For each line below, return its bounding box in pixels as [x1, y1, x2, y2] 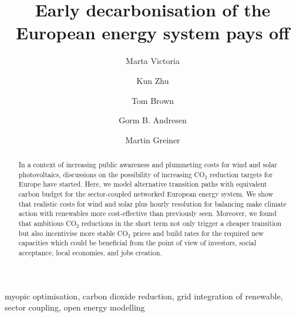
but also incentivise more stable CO [18, 228, 128, 238]
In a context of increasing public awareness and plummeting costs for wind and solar [18, 160, 277, 170]
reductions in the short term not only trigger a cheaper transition [81, 218, 282, 228]
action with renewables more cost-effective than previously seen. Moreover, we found [18, 208, 277, 218]
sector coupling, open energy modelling [5, 301, 145, 313]
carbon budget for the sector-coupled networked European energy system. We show [18, 189, 274, 199]
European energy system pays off [16, 21, 290, 45]
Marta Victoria [126, 55, 180, 67]
